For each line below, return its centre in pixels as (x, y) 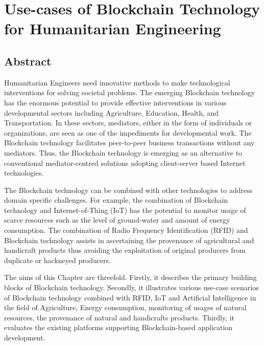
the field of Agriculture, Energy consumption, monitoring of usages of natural (125, 307)
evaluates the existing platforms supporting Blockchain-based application (118, 327)
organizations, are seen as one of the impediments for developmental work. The (128, 132)
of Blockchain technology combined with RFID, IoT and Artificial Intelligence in (130, 297)
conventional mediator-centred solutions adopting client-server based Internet (125, 163)
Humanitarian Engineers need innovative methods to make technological (117, 82)
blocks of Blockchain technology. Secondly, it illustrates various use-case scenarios (131, 287)
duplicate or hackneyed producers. (58, 260)
